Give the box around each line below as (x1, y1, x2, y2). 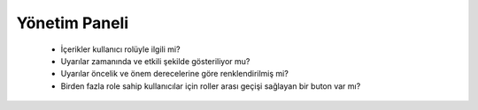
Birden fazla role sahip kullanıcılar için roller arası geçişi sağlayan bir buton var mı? (60, 80, 361, 92)
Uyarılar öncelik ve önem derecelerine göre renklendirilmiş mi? (60, 69, 289, 79)
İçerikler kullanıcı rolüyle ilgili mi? (60, 44, 181, 55)
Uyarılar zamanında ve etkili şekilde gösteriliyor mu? (60, 55, 251, 66)
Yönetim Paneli (16, 13, 129, 33)
